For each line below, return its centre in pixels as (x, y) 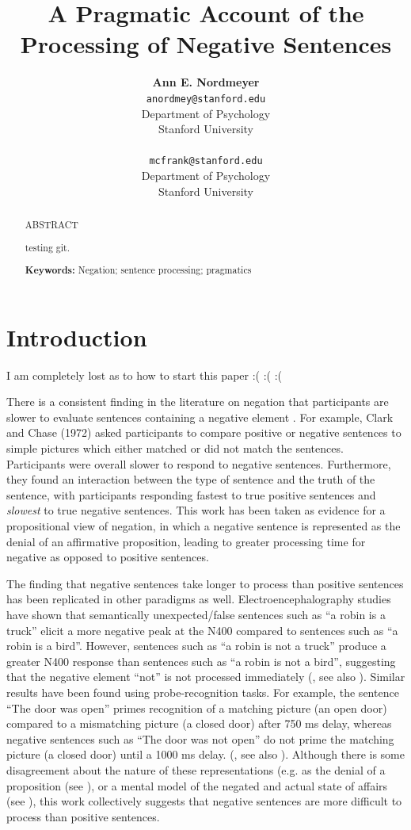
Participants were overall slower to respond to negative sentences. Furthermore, (199, 463)
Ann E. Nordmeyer (206, 82)
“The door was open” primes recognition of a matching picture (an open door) (197, 708)
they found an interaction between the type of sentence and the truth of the (191, 479)
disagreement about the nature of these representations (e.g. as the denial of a (196, 769)
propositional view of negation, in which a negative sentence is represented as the (204, 526)
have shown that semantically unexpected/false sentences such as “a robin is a (196, 614)
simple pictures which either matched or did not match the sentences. (175, 448)
